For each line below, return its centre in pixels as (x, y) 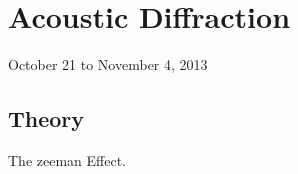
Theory (46, 118)
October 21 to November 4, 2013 (108, 64)
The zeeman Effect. (67, 159)
